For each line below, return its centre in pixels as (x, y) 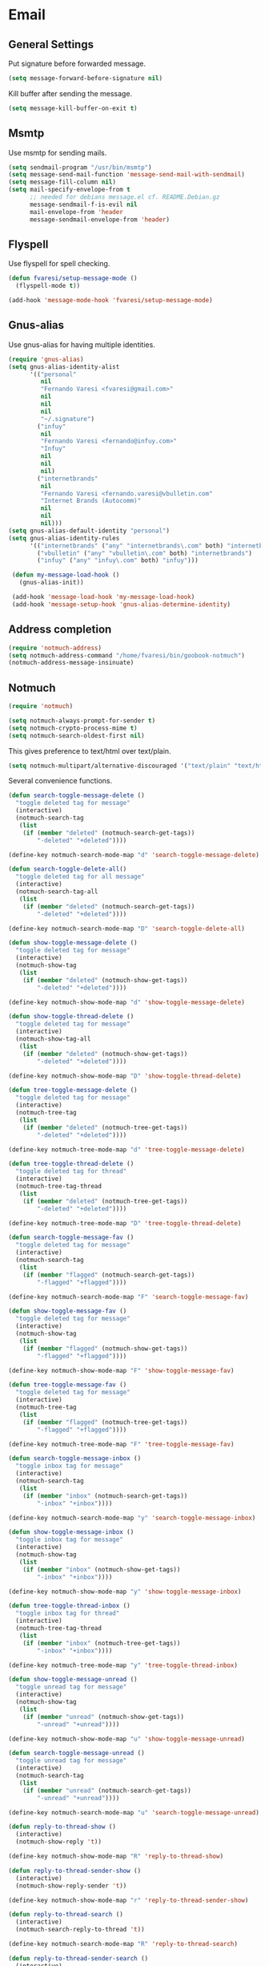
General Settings (51, 44)
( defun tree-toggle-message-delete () (73, 1090)
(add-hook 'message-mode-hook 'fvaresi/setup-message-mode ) (111, 301)
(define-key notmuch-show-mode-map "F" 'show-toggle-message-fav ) (121, 1370)
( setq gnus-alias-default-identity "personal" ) (89, 531)
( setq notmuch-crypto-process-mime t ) (73, 728)
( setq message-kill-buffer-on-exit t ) (73, 108)
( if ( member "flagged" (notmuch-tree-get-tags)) (105, 1422)
